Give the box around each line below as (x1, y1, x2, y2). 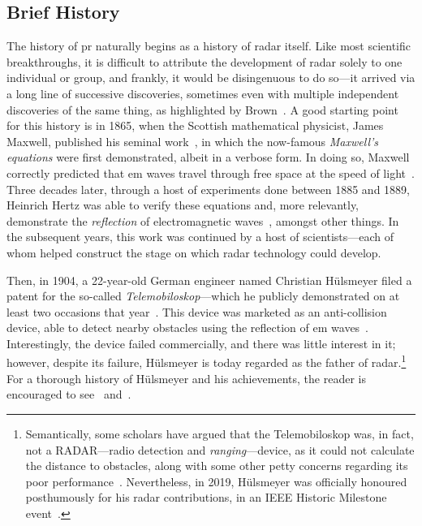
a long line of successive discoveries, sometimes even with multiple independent (6, 84, 399, 101)
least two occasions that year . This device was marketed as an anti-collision (6, 303, 387, 320)
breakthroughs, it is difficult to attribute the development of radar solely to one (6, 53, 403, 70)
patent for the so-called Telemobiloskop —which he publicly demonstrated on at (6, 287, 400, 304)
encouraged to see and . (6, 386, 131, 403)
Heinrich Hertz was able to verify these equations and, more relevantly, (6, 196, 360, 213)
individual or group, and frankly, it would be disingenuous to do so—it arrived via (6, 69, 416, 86)
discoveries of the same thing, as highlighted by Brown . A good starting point (6, 101, 398, 118)
